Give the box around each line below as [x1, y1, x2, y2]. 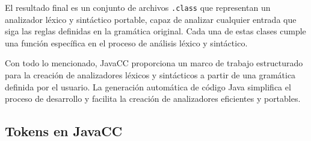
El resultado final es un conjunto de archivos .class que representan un [5, 1, 271, 13]
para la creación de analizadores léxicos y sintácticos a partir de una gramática [5, 69, 296, 81]
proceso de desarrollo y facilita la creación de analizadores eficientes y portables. [5, 92, 301, 105]
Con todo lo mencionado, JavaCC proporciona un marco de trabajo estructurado [5, 57, 303, 69]
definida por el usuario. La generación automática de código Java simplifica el [5, 80, 291, 93]
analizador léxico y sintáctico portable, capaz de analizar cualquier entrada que [5, 13, 297, 25]
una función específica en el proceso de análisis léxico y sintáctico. [5, 36, 248, 49]
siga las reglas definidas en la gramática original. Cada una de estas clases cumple [5, 25, 306, 37]
